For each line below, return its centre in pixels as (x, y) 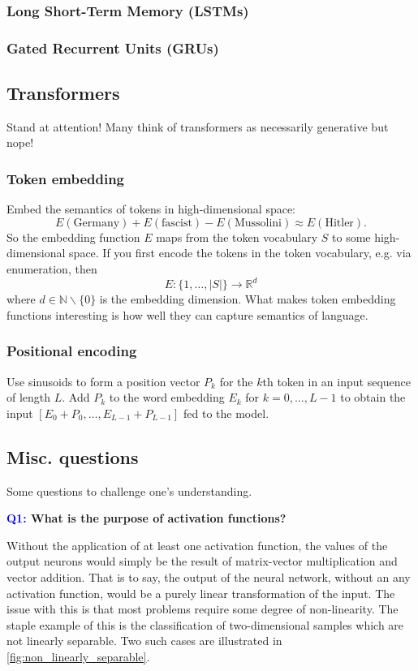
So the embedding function (73, 237)
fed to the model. (226, 413)
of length (29, 397)
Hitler (339, 223)
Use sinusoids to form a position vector (103, 381)
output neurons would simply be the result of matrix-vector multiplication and (202, 561)
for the (236, 381)
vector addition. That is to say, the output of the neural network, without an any (209, 576)
